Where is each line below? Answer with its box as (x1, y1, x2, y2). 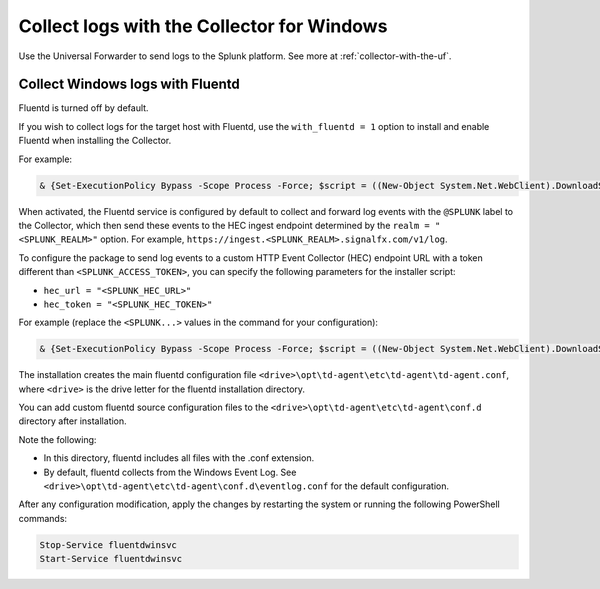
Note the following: (18, 433, 97, 445)
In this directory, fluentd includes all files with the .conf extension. (43, 452, 315, 464)
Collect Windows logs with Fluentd (18, 76, 240, 93)
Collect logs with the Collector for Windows (18, 15, 388, 37)
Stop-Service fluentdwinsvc (39, 539, 177, 550)
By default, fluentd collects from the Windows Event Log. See (43, 466, 297, 478)
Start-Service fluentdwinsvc (39, 553, 183, 565)
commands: (18, 512, 68, 524)
